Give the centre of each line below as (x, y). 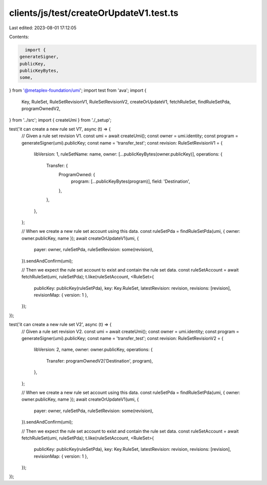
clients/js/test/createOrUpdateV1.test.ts (94, 13)
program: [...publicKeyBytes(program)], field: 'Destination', (131, 181)
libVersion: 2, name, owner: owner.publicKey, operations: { (93, 350)
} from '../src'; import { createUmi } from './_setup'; (60, 120)
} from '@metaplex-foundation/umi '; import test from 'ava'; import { (78, 90)
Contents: (19, 37)
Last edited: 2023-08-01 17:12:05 (43, 28)
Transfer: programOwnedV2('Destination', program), (100, 361)
